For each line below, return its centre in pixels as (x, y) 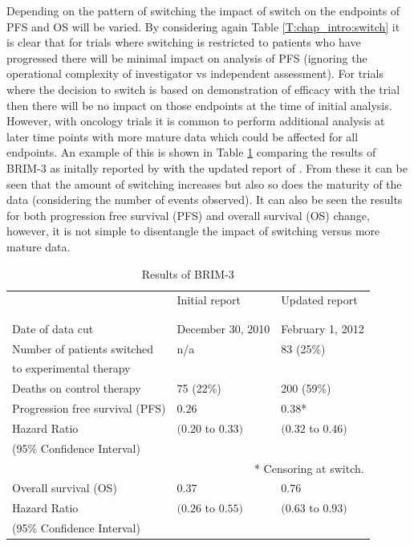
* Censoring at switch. (309, 468)
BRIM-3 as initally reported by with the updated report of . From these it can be (207, 167)
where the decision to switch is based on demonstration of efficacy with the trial (203, 89)
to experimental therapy (71, 368)
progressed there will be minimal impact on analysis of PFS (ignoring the (187, 57)
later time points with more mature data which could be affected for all (183, 136)
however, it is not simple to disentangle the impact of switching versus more (193, 231)
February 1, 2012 (323, 328)
